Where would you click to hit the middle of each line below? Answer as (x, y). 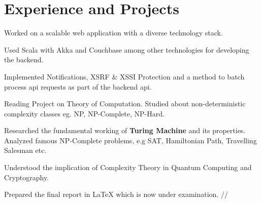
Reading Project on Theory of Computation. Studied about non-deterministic (125, 104)
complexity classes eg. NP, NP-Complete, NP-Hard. (84, 113)
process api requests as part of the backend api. (78, 86)
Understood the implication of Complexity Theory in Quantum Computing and (128, 167)
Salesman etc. (25, 150)
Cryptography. (27, 177)
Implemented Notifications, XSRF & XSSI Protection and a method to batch (124, 76)
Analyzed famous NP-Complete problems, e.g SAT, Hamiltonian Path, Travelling (130, 140)
